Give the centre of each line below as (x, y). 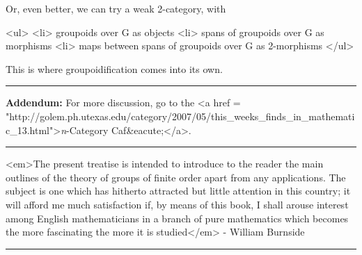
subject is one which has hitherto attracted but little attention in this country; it (178, 191)
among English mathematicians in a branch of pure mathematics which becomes (177, 218)
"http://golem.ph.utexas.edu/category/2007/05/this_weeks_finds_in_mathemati (180, 116)
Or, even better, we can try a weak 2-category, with (116, 8)
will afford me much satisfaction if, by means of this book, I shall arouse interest (177, 204)
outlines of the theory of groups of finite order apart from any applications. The (176, 177)
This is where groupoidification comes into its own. (114, 68)
